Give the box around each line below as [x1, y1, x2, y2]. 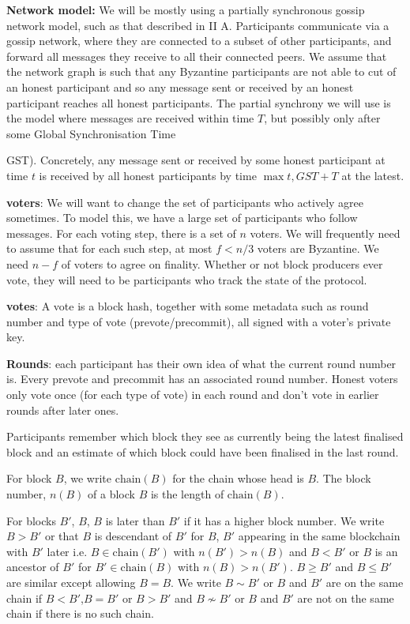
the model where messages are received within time [6, 110, 254, 126]
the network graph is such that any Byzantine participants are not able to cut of [6, 63, 397, 80]
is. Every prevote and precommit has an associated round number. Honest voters [6, 370, 398, 387]
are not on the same [297, 589, 394, 606]
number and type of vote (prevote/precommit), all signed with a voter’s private [6, 313, 391, 329]
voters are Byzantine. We [257, 240, 379, 257]
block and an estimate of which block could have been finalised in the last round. [6, 443, 399, 460]
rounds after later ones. [6, 401, 119, 418]
